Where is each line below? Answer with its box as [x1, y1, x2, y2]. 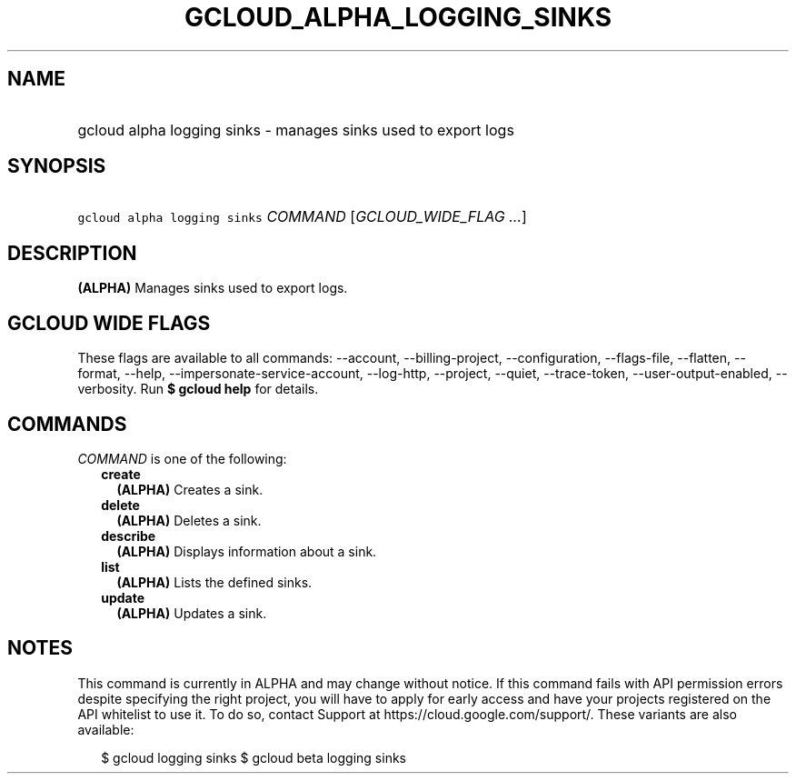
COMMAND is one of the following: [77, 450, 287, 466]
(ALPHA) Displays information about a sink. [116, 543, 377, 559]
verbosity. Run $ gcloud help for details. [77, 381, 319, 397]
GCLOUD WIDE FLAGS [7, 311, 211, 335]
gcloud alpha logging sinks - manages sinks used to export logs [77, 120, 514, 139]
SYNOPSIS [7, 155, 106, 178]
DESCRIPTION [7, 241, 137, 265]
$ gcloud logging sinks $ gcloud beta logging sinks [101, 749, 406, 766]
